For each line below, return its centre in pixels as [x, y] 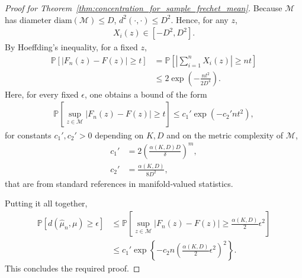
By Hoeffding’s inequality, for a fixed [71, 47]
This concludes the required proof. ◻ [73, 268]
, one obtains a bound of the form [146, 94]
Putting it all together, [46, 203]
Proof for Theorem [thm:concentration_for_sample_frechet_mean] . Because [144, 8]
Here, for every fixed [42, 94]
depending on [119, 135]
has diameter [28, 19]
